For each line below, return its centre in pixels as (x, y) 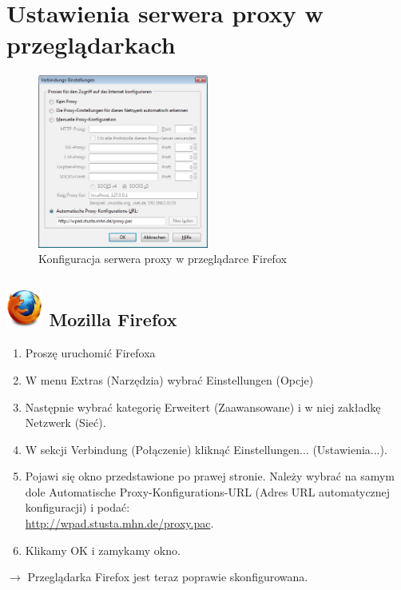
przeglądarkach (91, 44)
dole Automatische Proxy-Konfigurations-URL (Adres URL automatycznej (208, 491)
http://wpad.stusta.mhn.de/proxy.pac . (119, 523)
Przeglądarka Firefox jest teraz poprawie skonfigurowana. (168, 577)
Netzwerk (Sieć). (66, 423)
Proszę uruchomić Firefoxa (90, 353)
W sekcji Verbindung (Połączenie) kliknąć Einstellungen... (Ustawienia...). (206, 449)
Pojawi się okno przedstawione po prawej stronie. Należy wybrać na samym (210, 476)
